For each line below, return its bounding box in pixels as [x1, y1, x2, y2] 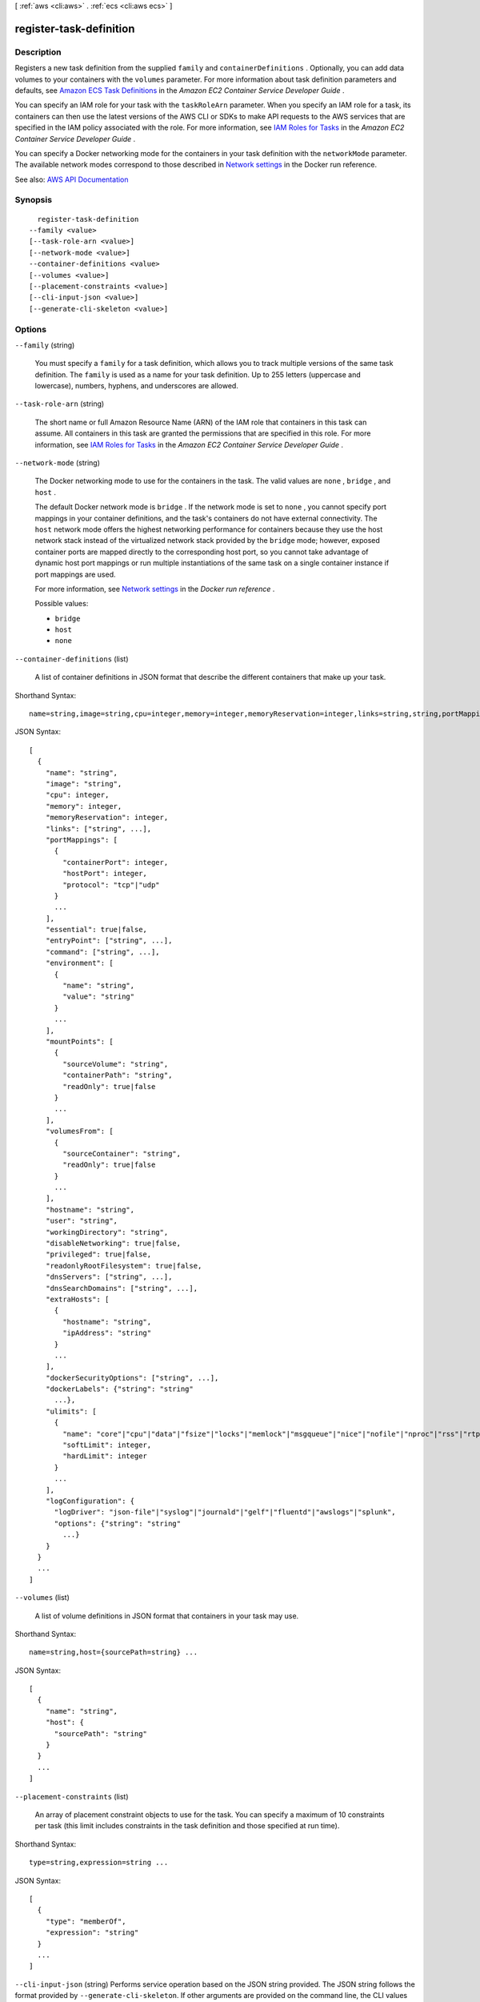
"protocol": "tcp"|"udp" [62, 880, 160, 889]
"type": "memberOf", [45, 1916, 126, 1926]
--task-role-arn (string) [14, 399, 105, 408]
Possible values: [34, 599, 89, 609]
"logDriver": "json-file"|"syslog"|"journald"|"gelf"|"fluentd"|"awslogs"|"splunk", [54, 1508, 396, 1517]
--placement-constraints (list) [14, 1791, 129, 1801]
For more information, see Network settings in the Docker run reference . [34, 584, 275, 593]
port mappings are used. [34, 569, 116, 579]
